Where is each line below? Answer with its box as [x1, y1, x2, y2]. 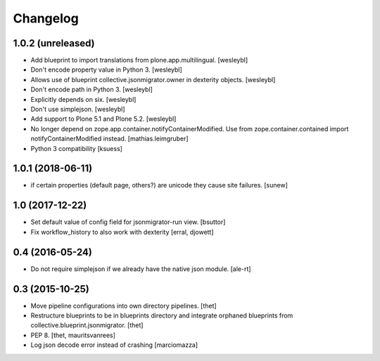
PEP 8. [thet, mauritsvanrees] [30, 331, 116, 339]
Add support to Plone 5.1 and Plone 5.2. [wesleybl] [30, 114, 177, 123]
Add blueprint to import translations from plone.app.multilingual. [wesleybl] [30, 56, 248, 65]
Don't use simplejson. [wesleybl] [30, 105, 125, 114]
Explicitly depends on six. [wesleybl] [30, 95, 137, 103]
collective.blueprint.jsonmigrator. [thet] [30, 321, 144, 329]
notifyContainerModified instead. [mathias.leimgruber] [30, 134, 189, 143]
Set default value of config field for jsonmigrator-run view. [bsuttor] [30, 218, 226, 226]
